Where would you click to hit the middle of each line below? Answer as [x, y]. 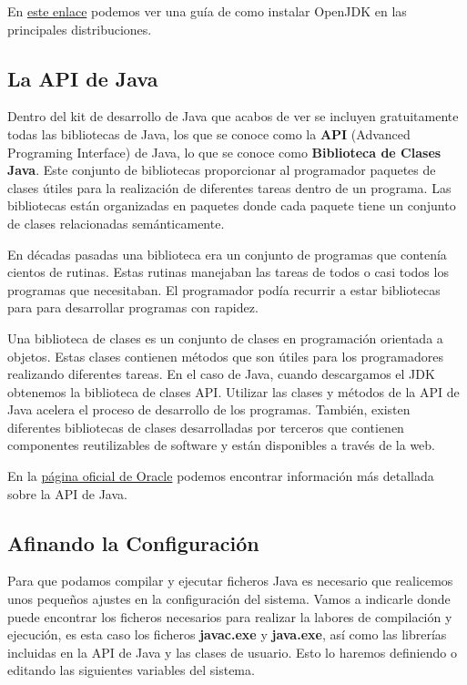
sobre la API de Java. [67, 493]
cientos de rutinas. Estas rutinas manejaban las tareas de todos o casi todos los [228, 272]
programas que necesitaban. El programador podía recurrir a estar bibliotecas [224, 289]
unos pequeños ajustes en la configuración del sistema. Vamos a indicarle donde [229, 599]
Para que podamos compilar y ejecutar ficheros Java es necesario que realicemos [230, 581]
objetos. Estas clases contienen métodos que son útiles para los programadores [226, 356]
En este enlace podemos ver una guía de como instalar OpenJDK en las [207, 11]
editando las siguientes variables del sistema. [131, 670]
